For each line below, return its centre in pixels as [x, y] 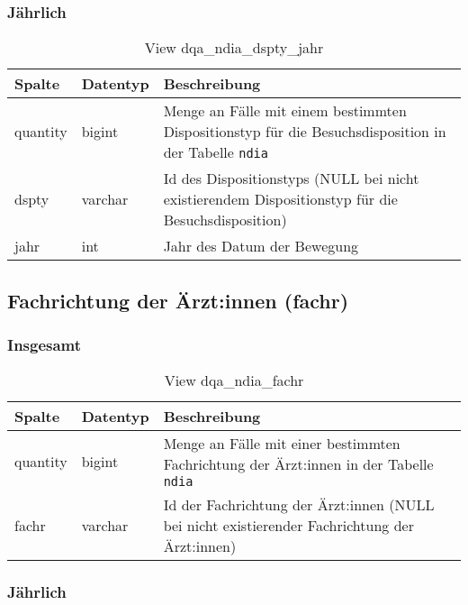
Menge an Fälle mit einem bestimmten [285, 111]
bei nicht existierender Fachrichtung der [288, 526]
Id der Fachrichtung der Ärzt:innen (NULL [299, 505]
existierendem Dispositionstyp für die [280, 199]
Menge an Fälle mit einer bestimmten [282, 444]
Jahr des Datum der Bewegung [261, 246]
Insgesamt [45, 344]
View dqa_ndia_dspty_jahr [234, 48]
